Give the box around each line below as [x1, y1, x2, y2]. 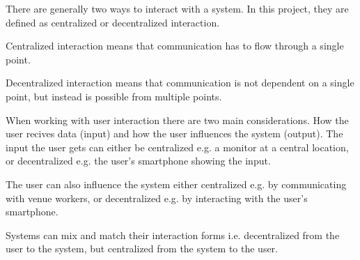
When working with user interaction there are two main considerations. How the [6, 112, 349, 127]
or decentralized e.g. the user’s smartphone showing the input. [6, 153, 271, 168]
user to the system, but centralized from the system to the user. [6, 241, 279, 256]
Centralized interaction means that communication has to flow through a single [6, 38, 344, 53]
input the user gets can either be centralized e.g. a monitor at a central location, [6, 139, 349, 154]
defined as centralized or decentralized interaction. [6, 15, 220, 29]
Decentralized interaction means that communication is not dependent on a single [6, 75, 354, 90]
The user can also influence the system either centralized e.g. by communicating [6, 176, 347, 191]
